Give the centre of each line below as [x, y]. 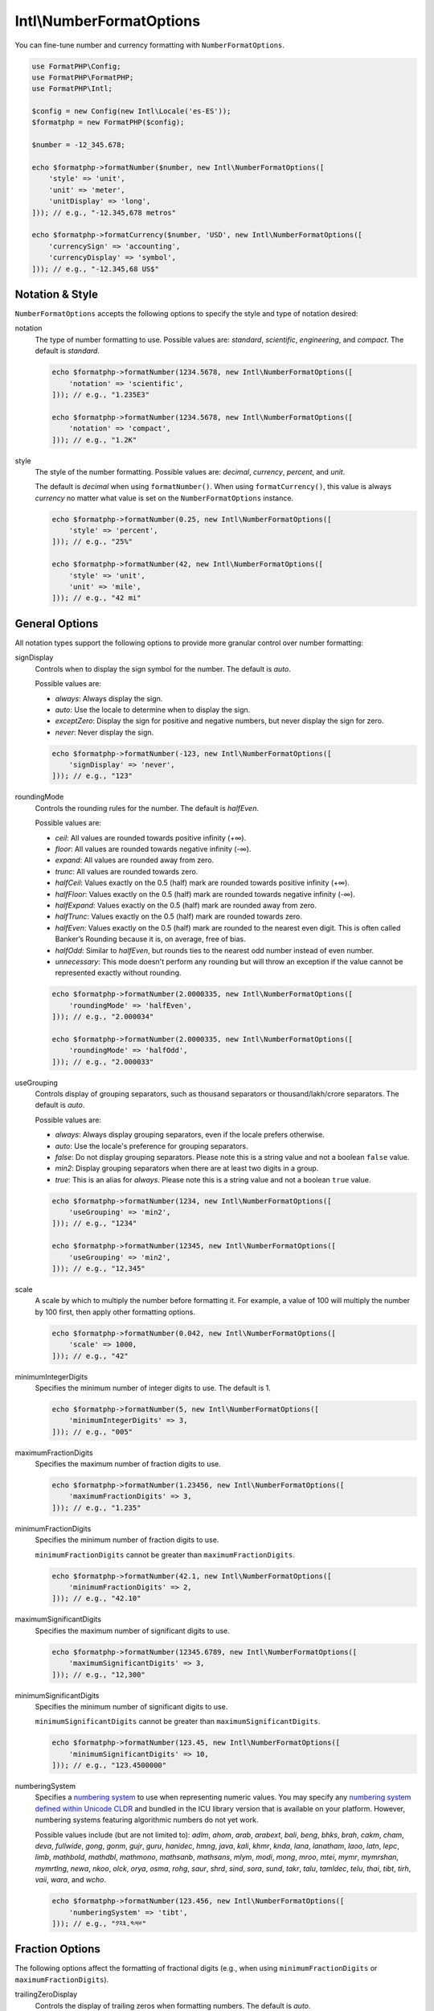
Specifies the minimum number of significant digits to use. [131, 1706]
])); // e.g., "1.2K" [94, 440]
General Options [57, 623]
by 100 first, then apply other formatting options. [115, 1312]
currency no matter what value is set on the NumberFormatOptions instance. [164, 498]
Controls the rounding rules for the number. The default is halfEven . [147, 808]
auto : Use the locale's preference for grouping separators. [151, 1145]
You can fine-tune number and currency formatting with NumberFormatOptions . [150, 45]
